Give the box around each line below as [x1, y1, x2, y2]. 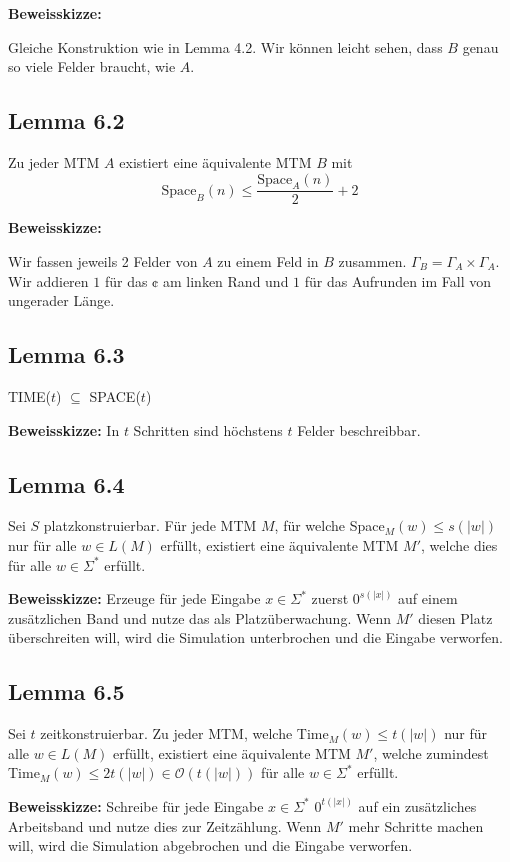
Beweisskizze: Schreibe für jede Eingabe [8, 795, 264, 816]
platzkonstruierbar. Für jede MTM [43, 515, 257, 536]
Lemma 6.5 [8, 676, 125, 707]
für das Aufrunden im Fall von [304, 270, 492, 291]
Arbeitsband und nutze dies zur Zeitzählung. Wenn [8, 815, 322, 836]
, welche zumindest [373, 742, 489, 763]
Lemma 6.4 [8, 468, 125, 499]
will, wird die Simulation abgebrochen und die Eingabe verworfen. [8, 835, 413, 856]
